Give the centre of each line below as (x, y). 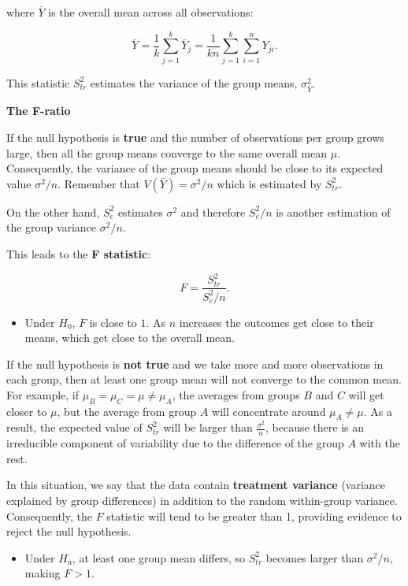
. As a (378, 411)
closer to (27, 411)
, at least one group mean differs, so (159, 557)
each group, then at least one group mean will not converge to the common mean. (204, 379)
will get (366, 394)
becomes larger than (315, 557)
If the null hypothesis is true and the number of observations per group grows (195, 137)
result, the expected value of (74, 427)
